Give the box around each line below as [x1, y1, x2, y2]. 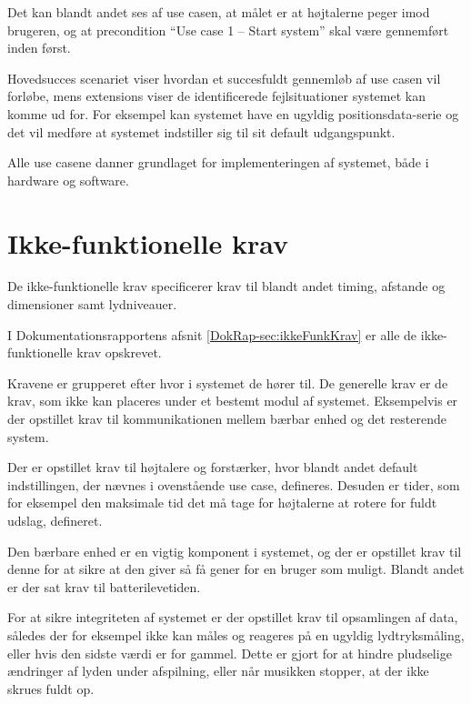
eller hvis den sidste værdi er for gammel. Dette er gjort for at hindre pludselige [7, 643, 452, 662]
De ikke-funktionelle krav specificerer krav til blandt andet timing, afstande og [7, 277, 446, 296]
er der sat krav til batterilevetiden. [7, 577, 201, 596]
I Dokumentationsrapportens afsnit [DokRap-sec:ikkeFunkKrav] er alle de [7, 325, 417, 344]
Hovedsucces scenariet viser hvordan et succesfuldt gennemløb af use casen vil [7, 68, 441, 87]
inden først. [7, 38, 71, 57]
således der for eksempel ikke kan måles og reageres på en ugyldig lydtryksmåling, [7, 625, 465, 644]
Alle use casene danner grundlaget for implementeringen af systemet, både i [7, 153, 429, 172]
